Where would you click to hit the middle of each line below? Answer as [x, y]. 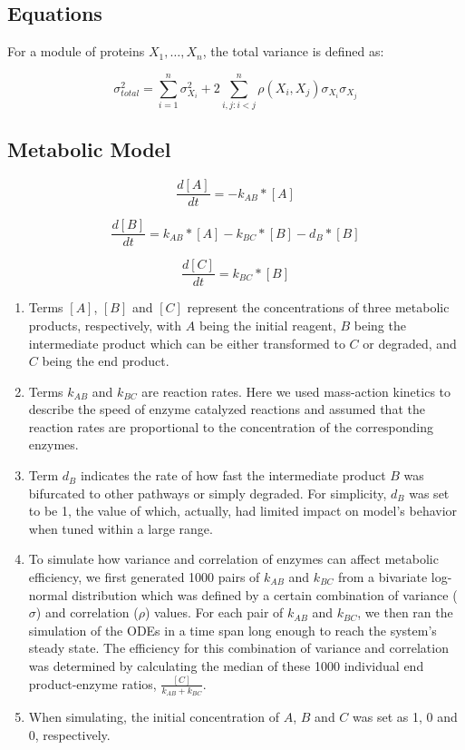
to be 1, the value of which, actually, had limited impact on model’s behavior [243, 511]
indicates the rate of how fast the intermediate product [233, 475]
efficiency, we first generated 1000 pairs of [144, 577]
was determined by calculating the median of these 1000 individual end [226, 666]
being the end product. [106, 361]
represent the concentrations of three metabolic [318, 307]
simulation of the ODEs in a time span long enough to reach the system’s [232, 630]
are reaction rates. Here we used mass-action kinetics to [296, 391]
